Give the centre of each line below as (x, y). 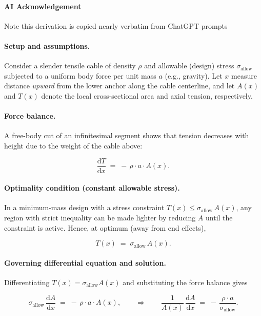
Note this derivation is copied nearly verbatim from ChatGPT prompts (116, 25)
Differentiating (27, 282)
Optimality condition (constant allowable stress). (92, 188)
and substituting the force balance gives (185, 282)
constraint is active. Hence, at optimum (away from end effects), (105, 227)
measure (244, 75)
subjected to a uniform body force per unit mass (80, 75)
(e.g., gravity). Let (194, 75)
